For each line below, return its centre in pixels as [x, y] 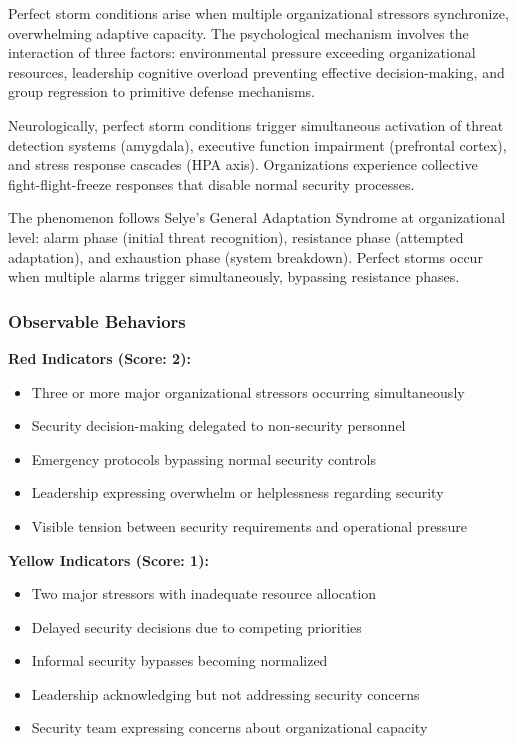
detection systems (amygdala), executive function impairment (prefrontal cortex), [257, 144]
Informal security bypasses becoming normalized [179, 660]
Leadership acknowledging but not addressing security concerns [225, 693]
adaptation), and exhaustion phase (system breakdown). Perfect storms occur [245, 256]
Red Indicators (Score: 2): [99, 357]
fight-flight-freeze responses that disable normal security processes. [211, 183]
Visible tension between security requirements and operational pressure [249, 525]
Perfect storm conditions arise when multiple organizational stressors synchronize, [258, 13]
